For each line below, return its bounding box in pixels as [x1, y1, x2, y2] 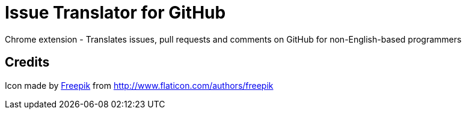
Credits [5, 55, 50, 70]
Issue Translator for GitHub [5, 2, 226, 23]
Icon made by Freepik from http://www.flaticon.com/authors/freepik [5, 80, 274, 91]
